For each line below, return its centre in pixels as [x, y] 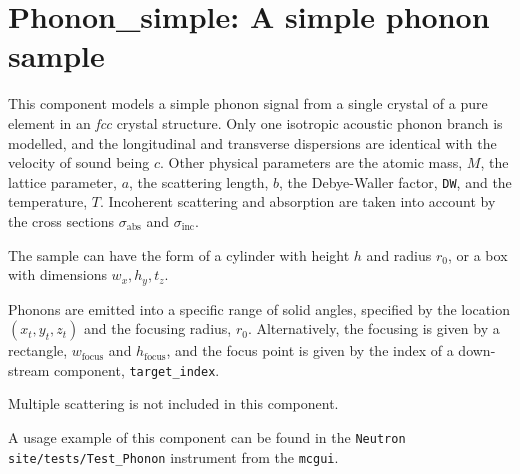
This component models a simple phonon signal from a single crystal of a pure [248, 103]
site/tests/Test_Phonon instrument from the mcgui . [173, 456]
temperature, [48, 201]
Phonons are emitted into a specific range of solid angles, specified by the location [259, 308]
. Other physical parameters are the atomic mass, [311, 162]
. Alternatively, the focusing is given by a [373, 328]
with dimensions [57, 274]
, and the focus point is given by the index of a [310, 350]
